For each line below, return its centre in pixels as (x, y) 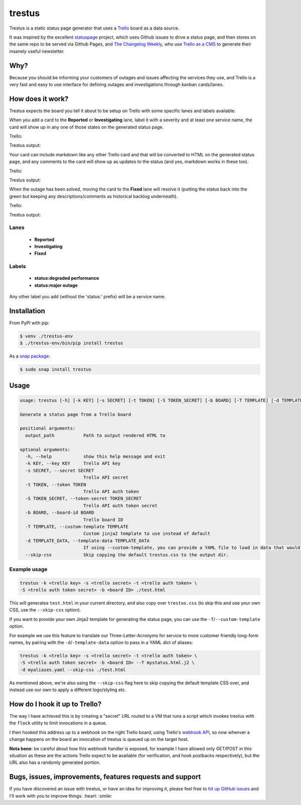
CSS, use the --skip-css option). (45, 610)
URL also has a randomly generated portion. (55, 762)
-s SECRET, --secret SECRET (60, 470)
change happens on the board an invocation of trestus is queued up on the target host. (99, 739)
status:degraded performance (67, 278)
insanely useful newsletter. (37, 51)
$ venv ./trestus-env (46, 336)
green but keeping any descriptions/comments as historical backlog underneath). (94, 196)
